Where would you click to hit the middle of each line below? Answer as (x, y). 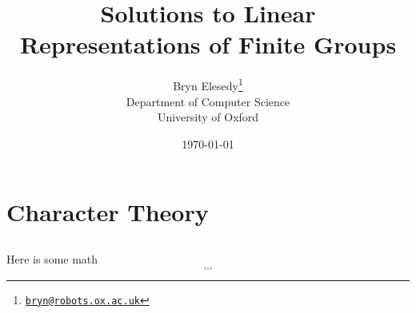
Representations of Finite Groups (208, 44)
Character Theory (108, 212)
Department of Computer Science (208, 101)
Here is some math (52, 258)
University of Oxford (208, 117)
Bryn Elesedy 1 (208, 84)
